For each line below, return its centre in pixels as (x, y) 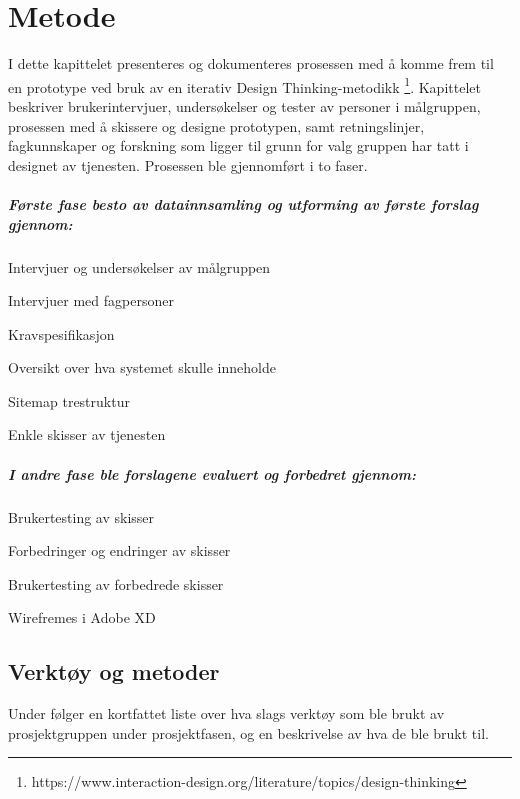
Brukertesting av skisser (81, 516)
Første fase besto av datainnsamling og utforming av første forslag (243, 203)
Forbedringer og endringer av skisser (119, 550)
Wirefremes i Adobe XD (82, 617)
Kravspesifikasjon (61, 333)
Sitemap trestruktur (69, 400)
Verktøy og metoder (114, 671)
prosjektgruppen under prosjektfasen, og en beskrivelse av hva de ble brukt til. (248, 732)
